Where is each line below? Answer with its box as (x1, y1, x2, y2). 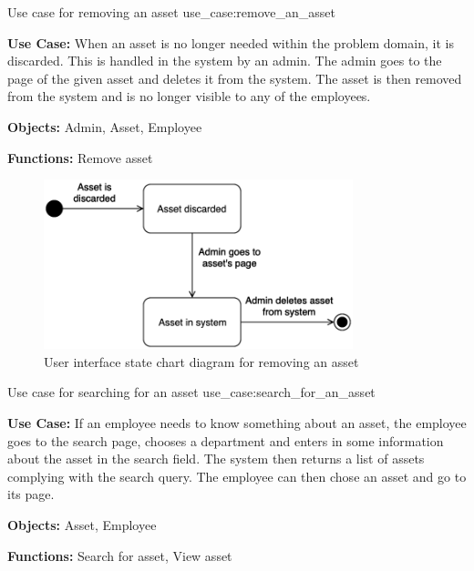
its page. (7, 484, 55, 504)
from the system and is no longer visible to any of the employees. (7, 87, 371, 106)
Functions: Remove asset (7, 148, 153, 167)
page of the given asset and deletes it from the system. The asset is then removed (7, 68, 462, 87)
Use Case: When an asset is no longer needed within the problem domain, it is (7, 33, 454, 52)
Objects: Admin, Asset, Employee (7, 117, 202, 136)
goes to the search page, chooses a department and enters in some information (7, 431, 444, 450)
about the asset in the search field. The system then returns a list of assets (7, 449, 425, 468)
